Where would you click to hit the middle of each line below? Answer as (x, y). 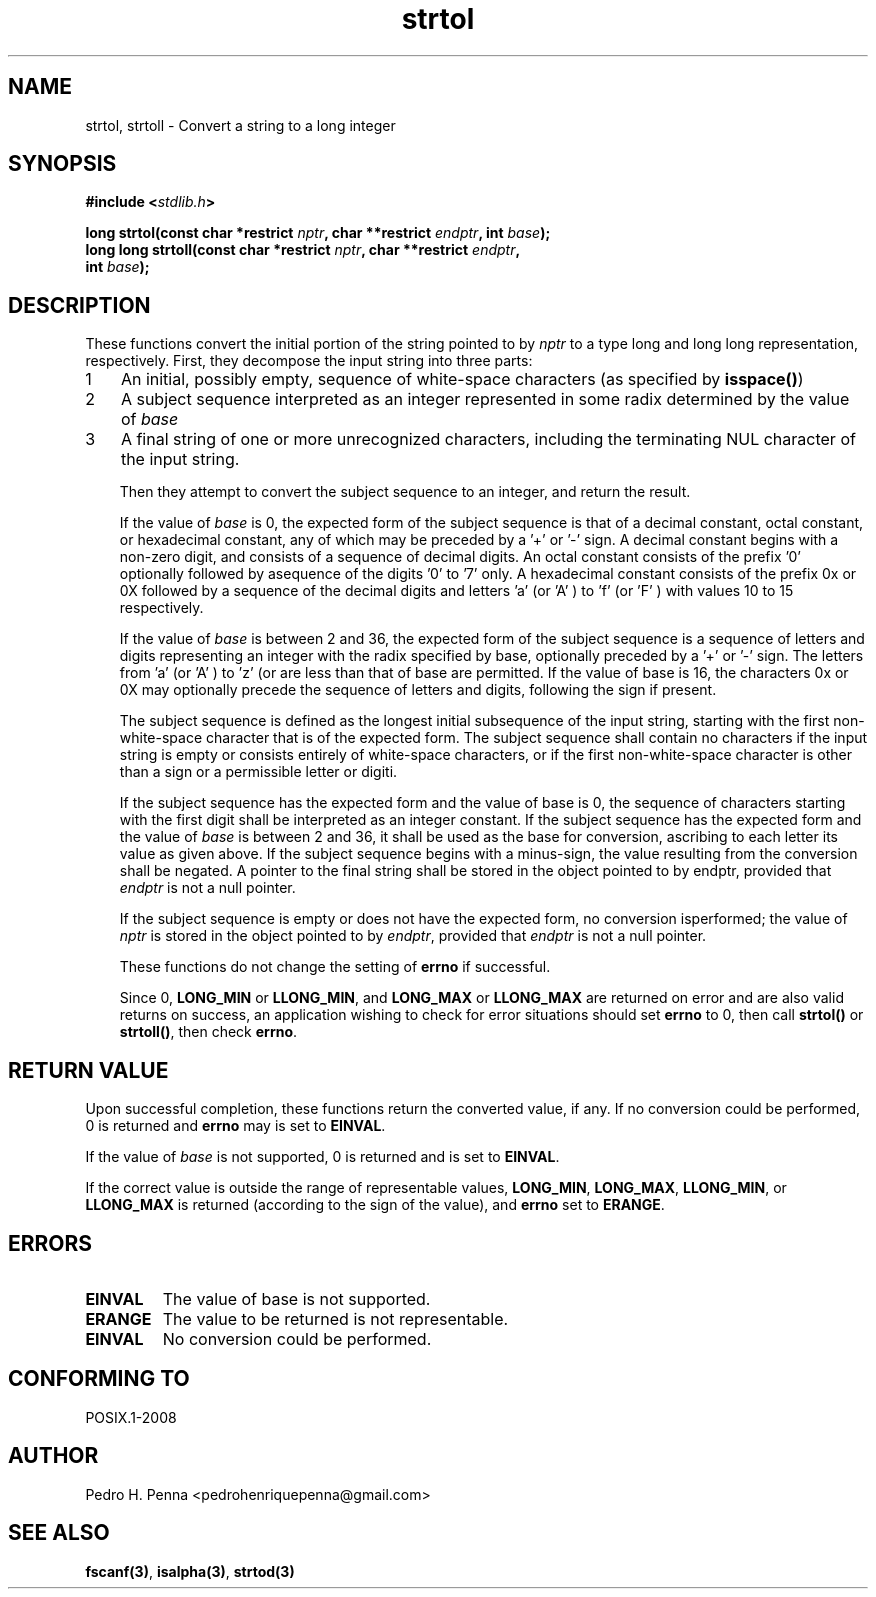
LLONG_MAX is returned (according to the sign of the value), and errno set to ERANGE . (375, 1205)
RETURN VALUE (88, 1070)
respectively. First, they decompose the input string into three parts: (309, 361)
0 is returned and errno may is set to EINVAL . (235, 1126)
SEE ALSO (59, 1533)
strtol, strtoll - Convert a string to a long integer (240, 125)
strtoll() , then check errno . (208, 1032)
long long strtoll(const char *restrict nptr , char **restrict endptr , (303, 250)
